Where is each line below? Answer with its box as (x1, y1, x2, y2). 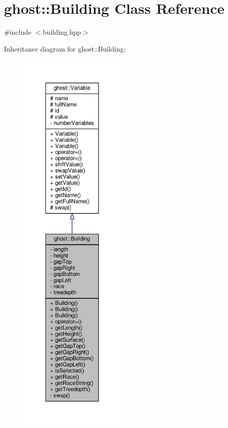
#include (4, 27, 32, 37)
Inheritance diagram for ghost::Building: (4, 43, 126, 53)
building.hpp (43, 27, 81, 37)
